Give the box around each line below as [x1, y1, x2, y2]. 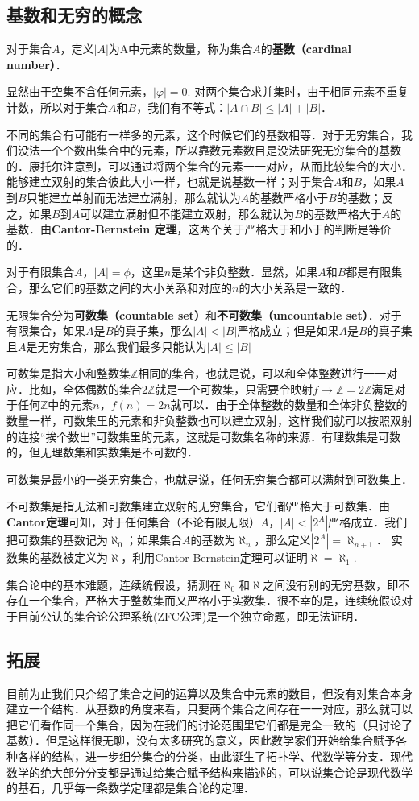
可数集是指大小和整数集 [6, 365, 131, 382]
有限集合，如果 [6, 322, 85, 339]
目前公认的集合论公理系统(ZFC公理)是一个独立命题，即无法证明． [17, 607, 365, 624]
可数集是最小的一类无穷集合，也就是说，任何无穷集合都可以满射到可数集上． [6, 470, 413, 487]
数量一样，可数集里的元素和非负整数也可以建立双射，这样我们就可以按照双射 [6, 412, 413, 429]
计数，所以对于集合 [6, 98, 108, 115]
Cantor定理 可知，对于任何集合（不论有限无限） [6, 514, 260, 531]
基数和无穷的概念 [6, 2, 142, 27]
